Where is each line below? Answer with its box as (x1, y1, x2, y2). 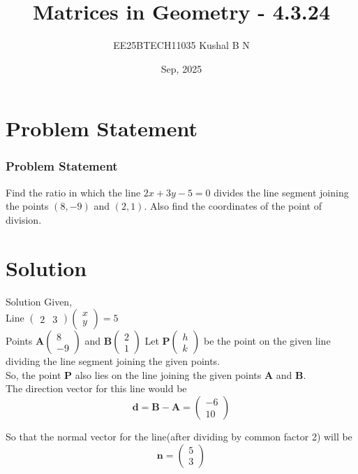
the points (6, 199, 49, 213)
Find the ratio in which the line (6, 185, 141, 199)
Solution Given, (6, 294, 73, 308)
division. (6, 212, 42, 227)
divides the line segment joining (214, 185, 349, 199)
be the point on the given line (203, 333, 331, 348)
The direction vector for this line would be (6, 381, 187, 396)
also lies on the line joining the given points (75, 367, 262, 382)
